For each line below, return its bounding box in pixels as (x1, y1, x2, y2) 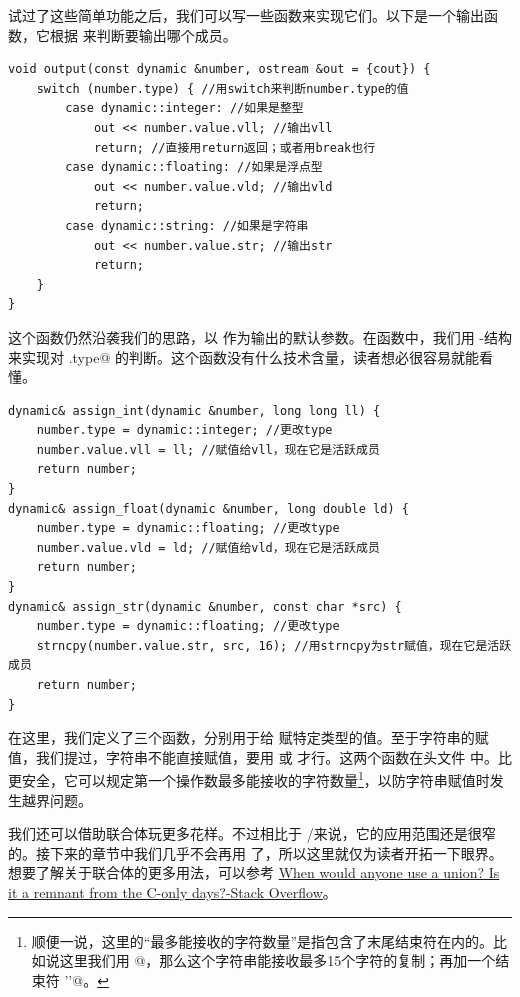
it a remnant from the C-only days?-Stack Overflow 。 (8, 882, 337, 902)
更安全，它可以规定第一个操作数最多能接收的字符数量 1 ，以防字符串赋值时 (8, 767, 490, 791)
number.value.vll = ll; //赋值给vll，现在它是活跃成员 (36, 442, 380, 457)
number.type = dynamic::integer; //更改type (36, 423, 333, 438)
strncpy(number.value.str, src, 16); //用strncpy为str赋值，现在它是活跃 (36, 638, 512, 653)
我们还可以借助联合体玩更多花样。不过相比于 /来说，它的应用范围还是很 (8, 823, 482, 844)
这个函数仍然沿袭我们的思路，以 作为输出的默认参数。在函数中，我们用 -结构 (8, 326, 512, 347)
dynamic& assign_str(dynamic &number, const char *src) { (8, 599, 402, 614)
